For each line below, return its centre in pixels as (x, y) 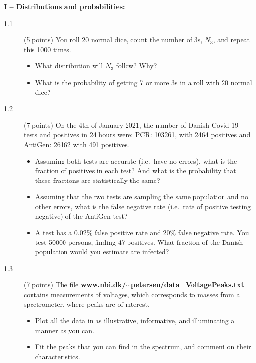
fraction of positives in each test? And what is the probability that (136, 170)
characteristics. (58, 356)
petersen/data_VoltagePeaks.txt (188, 285)
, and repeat (231, 40)
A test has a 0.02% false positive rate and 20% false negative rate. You (142, 232)
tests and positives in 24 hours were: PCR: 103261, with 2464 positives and (137, 135)
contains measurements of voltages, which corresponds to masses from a (132, 294)
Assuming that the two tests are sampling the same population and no (142, 197)
